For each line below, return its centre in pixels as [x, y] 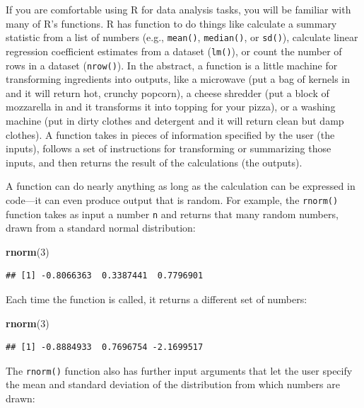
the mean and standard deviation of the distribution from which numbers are [173, 384]
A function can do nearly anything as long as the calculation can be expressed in [181, 186]
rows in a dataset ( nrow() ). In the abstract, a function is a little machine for [172, 65]
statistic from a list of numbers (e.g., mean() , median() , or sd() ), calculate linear [182, 37]
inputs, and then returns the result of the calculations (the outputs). [154, 162]
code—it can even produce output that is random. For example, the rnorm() [172, 199]
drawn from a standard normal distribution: [101, 228]
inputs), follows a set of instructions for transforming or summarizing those [169, 148]
